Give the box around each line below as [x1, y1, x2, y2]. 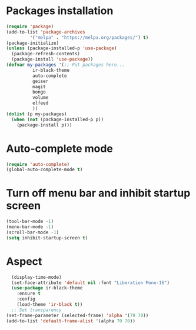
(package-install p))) [16, 122, 72, 128]
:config [16, 296, 35, 302]
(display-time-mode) [11, 274, 62, 280]
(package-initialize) [6, 40, 59, 46]
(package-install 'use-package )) [11, 56, 94, 62]
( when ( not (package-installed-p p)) [11, 116, 104, 122]
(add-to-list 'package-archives [6, 29, 85, 35]
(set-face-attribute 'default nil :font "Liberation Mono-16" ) [11, 279, 170, 286]
